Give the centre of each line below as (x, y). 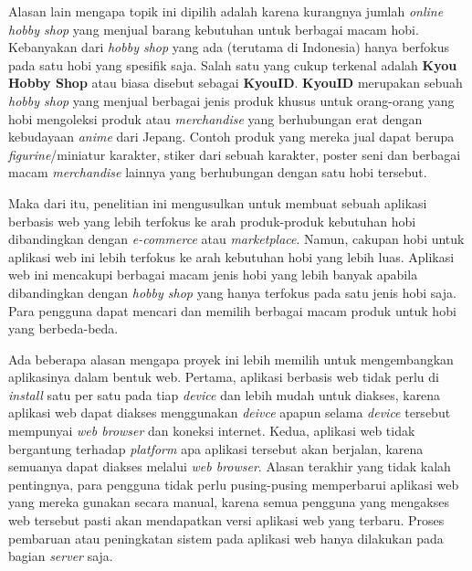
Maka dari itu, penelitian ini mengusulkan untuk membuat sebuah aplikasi (218, 202)
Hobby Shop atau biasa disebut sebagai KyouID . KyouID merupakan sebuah (236, 83)
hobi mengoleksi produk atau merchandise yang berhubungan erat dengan (215, 118)
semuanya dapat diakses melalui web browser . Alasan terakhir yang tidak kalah (230, 466)
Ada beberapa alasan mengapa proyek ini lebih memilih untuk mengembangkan (231, 359)
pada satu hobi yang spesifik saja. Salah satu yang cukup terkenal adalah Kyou (233, 64)
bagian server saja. (61, 556)
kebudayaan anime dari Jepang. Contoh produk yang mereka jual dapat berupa (231, 137)
